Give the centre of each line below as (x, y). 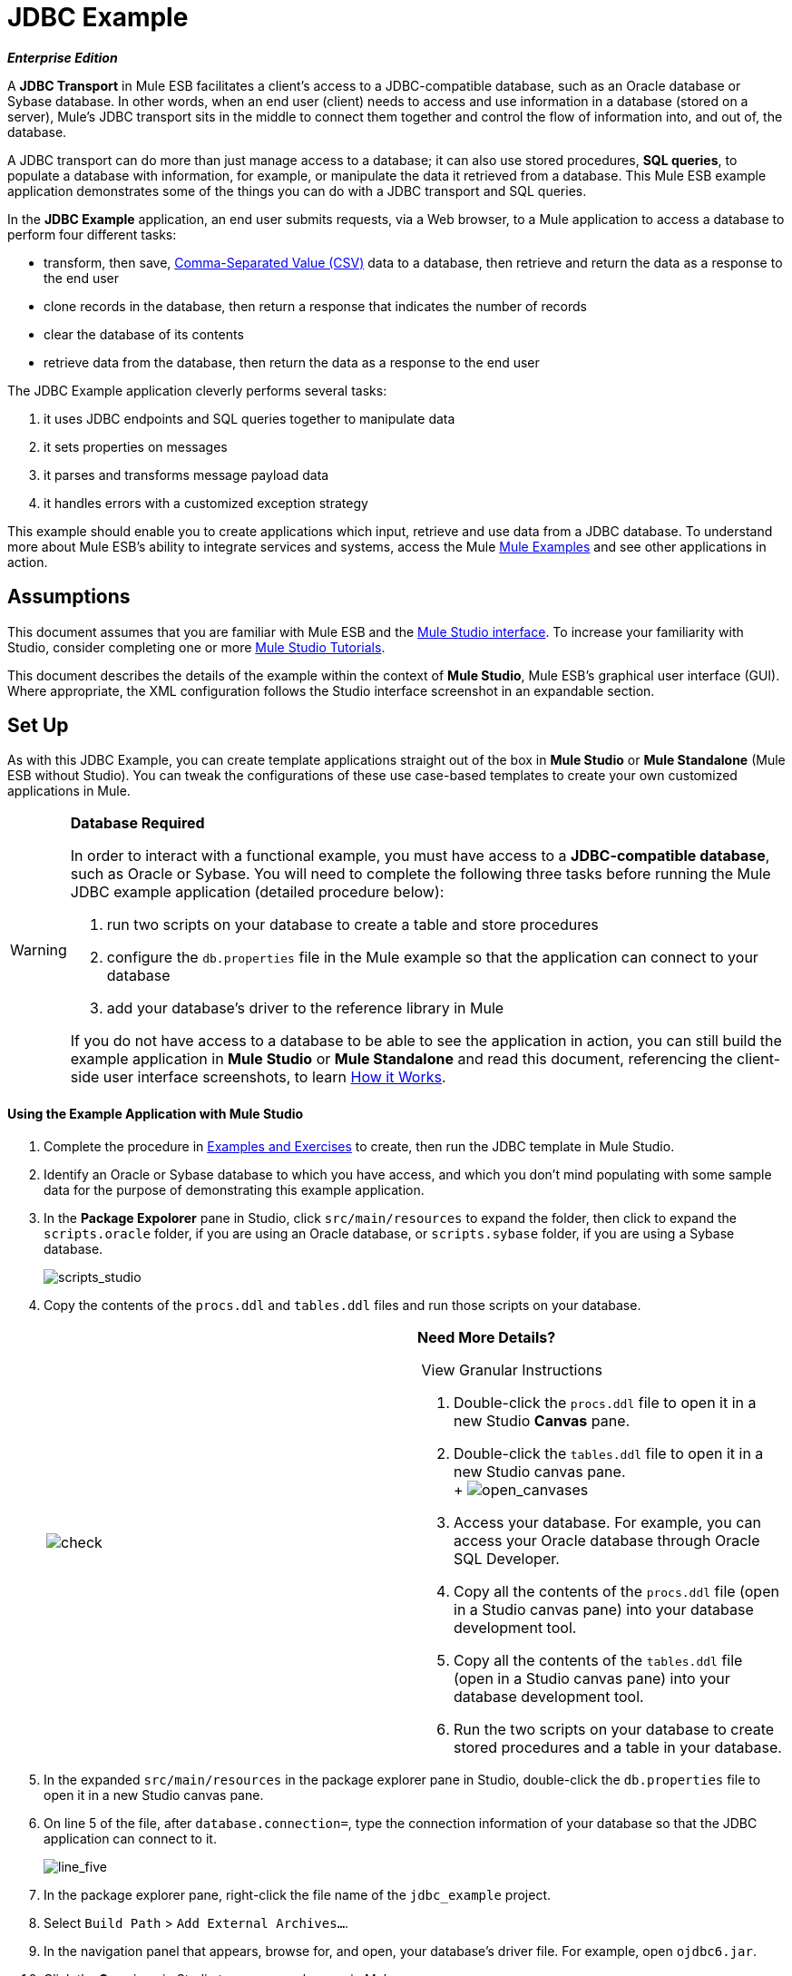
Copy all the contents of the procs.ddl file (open (616, 1591)
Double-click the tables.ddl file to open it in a (609, 1453)
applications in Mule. (69, 791)
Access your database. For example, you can (607, 1522)
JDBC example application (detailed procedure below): (257, 892)
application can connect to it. (130, 1838)
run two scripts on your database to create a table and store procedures (352, 925)
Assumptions (69, 597)
